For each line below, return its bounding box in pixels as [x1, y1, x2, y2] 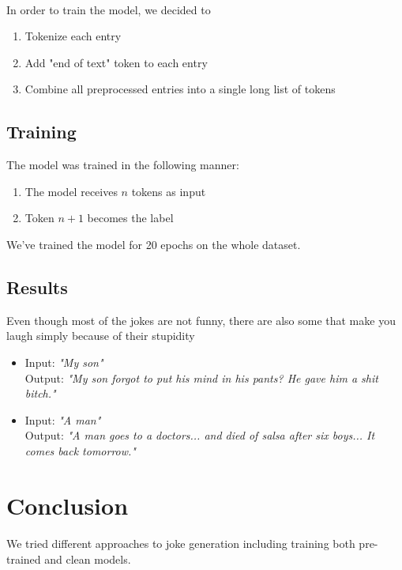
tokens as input [131, 183, 206, 199]
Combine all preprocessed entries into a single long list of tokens [24, 81, 336, 97]
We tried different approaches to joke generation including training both [6, 535, 355, 552]
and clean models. [44, 551, 131, 568]
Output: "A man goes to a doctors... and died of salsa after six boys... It [24, 427, 375, 444]
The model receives [24, 183, 118, 199]
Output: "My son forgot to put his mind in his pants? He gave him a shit [24, 369, 378, 386]
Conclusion [6, 489, 129, 521]
